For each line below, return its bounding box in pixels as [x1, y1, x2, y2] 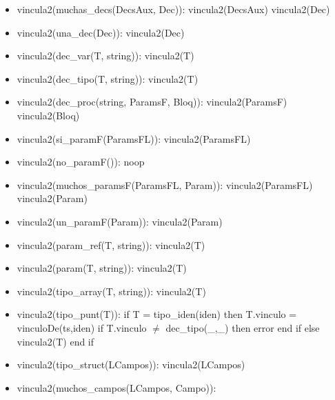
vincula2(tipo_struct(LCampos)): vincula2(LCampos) [17, 357, 245, 372]
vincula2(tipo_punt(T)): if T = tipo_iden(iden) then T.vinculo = [17, 307, 297, 321]
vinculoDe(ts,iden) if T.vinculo [17, 320, 147, 334]
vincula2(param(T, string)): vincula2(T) [17, 261, 187, 275]
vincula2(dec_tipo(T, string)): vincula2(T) [17, 71, 199, 86]
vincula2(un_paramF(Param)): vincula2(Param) [17, 214, 223, 228]
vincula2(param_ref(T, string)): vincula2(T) [17, 237, 205, 252]
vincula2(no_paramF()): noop [17, 154, 145, 169]
